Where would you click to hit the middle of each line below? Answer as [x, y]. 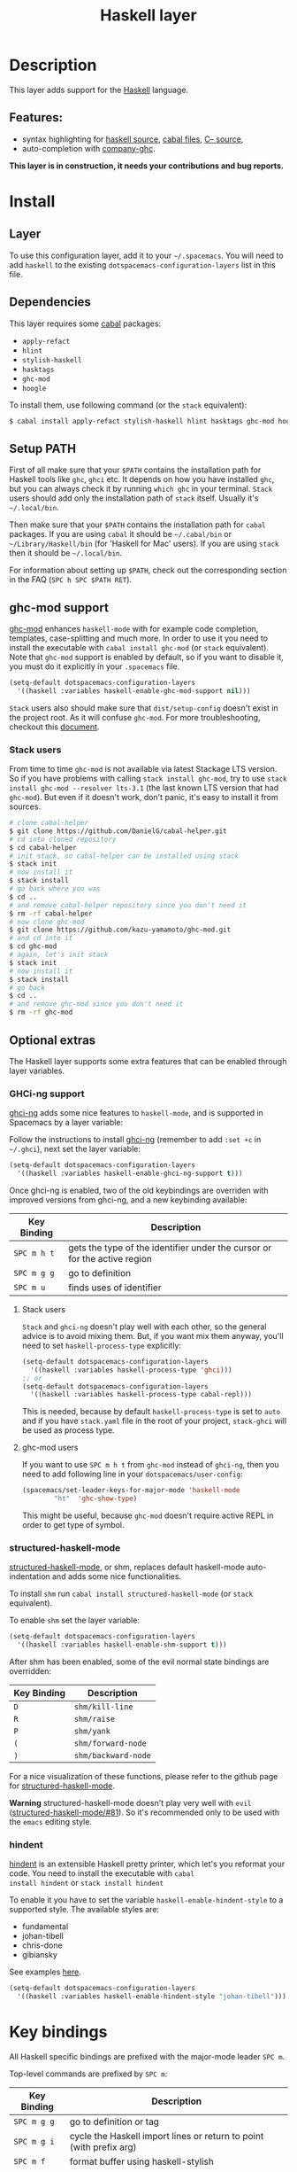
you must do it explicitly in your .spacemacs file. [95, 666]
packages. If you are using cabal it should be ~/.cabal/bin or [121, 534]
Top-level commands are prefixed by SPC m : [88, 2074]
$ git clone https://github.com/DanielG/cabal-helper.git [118, 831]
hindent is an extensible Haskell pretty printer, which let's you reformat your [147, 1864]
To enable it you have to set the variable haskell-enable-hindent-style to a [146, 1900]
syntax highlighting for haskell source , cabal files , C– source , [133, 139]
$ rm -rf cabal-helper [51, 914]
